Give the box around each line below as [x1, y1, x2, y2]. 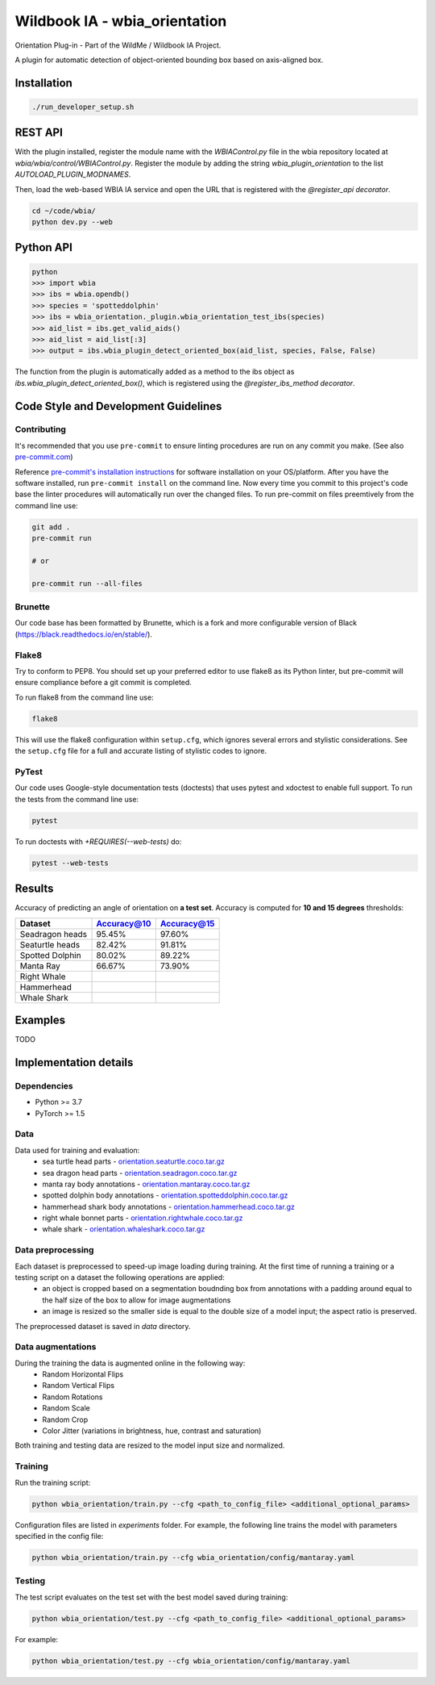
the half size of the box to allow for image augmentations [42, 1295, 231, 1305]
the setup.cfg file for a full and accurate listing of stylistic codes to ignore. [14, 746, 267, 756]
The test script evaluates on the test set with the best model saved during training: [14, 1592, 288, 1602]
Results [14, 882, 54, 896]
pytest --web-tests [31, 858, 109, 868]
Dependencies [14, 1080, 74, 1091]
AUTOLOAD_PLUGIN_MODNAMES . [14, 169, 131, 179]
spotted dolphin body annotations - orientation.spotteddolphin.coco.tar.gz [42, 1190, 288, 1200]
